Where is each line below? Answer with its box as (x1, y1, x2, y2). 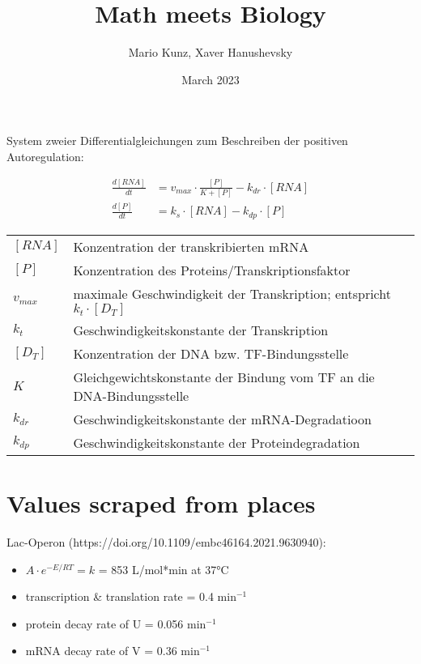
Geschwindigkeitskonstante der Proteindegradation (73, 432, 360, 452)
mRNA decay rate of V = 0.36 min (25, 642, 200, 659)
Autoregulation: (6, 147, 84, 164)
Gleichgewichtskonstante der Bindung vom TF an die (73, 367, 375, 386)
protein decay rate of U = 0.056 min (25, 615, 206, 632)
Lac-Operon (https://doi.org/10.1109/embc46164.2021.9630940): (6, 534, 326, 551)
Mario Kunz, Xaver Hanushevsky (128, 44, 293, 61)
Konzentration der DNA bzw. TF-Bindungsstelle (73, 343, 349, 363)
